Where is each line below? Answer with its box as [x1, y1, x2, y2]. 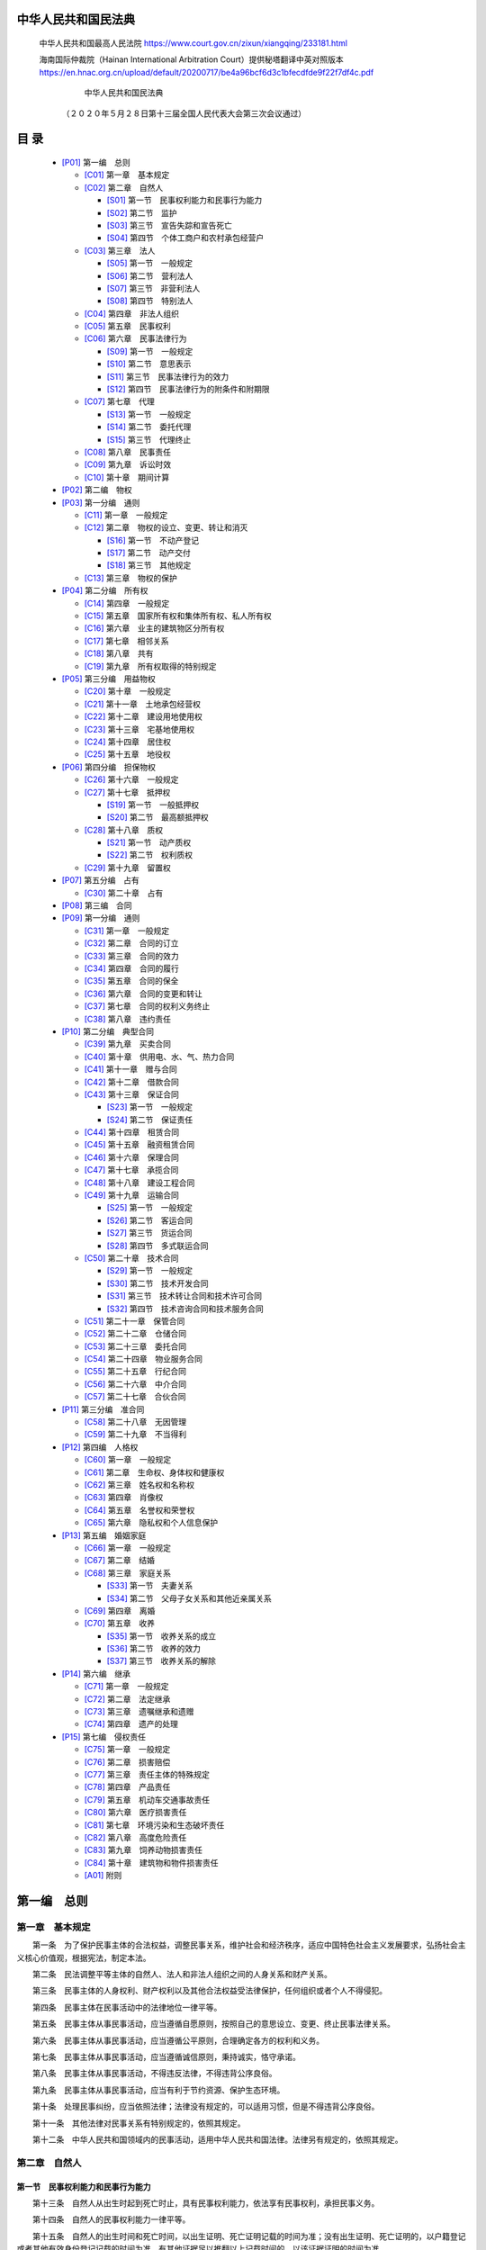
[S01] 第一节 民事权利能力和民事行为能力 [106, 194, 263, 206]
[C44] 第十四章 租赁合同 [84, 1127, 180, 1138]
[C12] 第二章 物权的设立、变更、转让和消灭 [84, 522, 248, 533]
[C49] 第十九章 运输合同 [84, 1190, 180, 1201]
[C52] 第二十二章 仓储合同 [84, 1328, 187, 1339]
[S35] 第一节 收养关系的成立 [106, 1630, 217, 1642]
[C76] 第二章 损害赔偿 [84, 1756, 171, 1768]
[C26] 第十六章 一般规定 [84, 774, 179, 785]
